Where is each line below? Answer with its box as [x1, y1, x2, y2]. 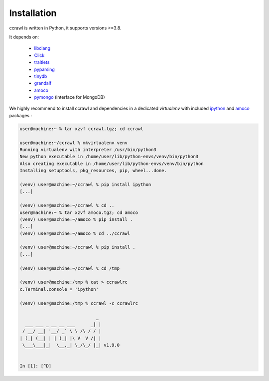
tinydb [34, 73, 47, 79]
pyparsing [34, 66, 55, 72]
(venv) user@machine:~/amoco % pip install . [19, 216, 133, 222]
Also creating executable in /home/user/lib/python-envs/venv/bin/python [19, 161, 204, 167]
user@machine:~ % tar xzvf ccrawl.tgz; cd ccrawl [19, 126, 143, 132]
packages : [9, 112, 32, 118]
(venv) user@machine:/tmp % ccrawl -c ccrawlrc [19, 300, 138, 306]
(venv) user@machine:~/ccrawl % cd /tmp [19, 265, 120, 271]
